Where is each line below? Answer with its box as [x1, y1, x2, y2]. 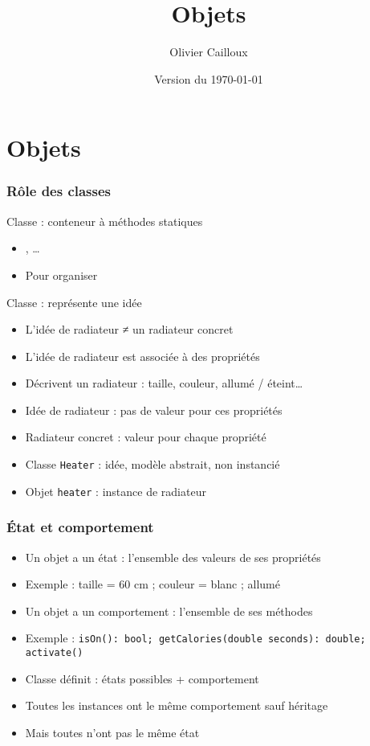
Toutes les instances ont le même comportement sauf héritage [25, 697, 328, 714]
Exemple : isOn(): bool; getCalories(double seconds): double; [25, 629, 366, 646]
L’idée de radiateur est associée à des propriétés [25, 347, 260, 364]
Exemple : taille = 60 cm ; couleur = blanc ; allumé [25, 576, 280, 592]
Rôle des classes [6, 181, 112, 201]
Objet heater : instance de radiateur [25, 482, 206, 499]
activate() [25, 647, 83, 659]
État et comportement [6, 517, 154, 537]
